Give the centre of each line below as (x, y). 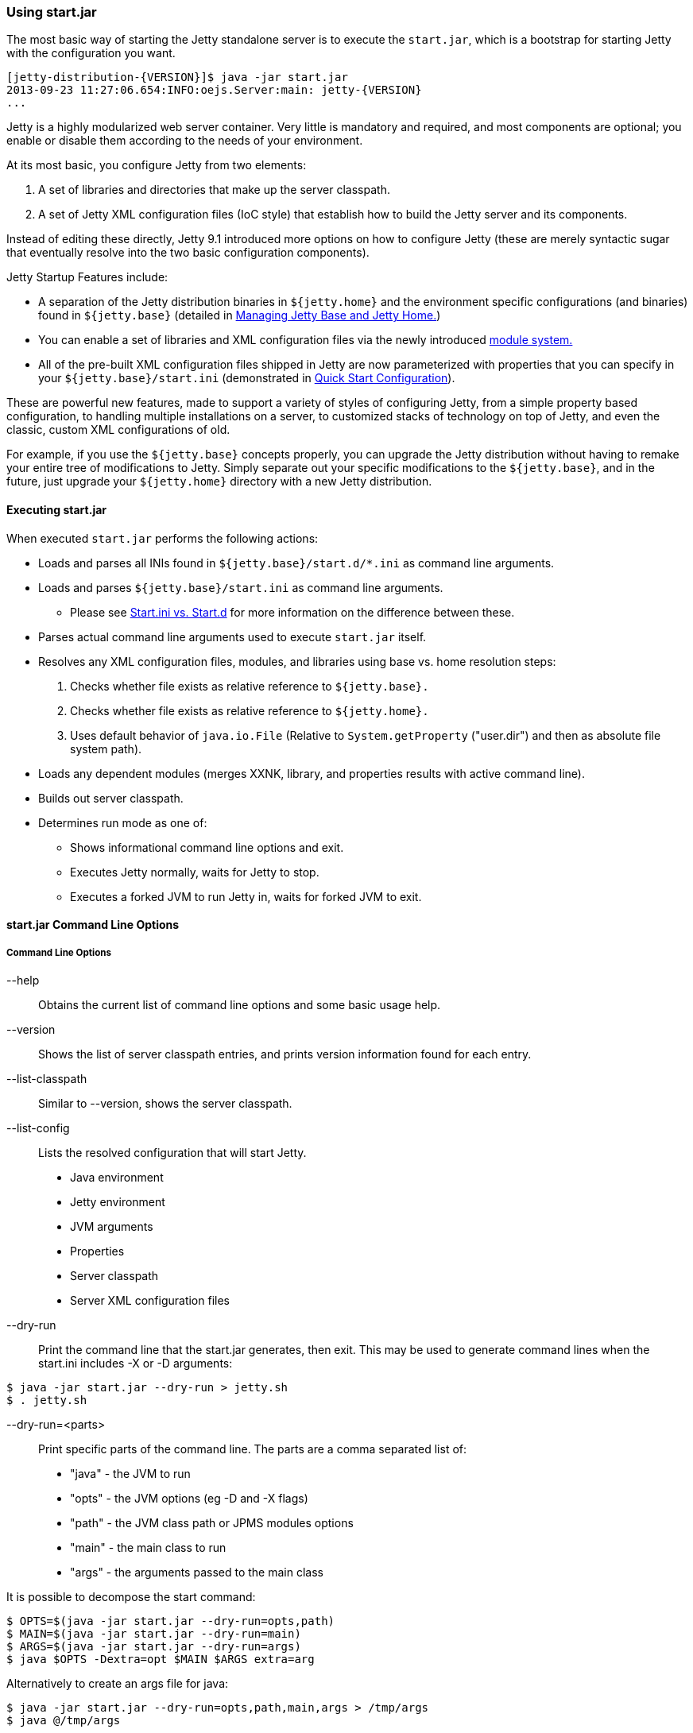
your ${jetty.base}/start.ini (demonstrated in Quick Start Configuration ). (247, 378)
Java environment (117, 1177)
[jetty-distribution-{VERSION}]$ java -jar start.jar (177, 77)
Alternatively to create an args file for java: (118, 1683)
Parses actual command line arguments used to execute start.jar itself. (232, 636)
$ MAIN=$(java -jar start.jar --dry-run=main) (154, 1633)
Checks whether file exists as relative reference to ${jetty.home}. (250, 710)
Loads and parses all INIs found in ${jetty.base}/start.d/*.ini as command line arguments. (296, 563)
